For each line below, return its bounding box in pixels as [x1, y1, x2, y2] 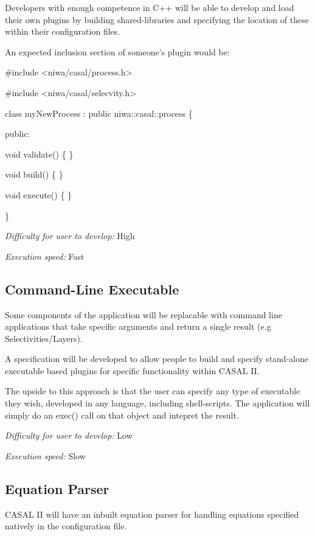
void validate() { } [5, 147, 74, 160]
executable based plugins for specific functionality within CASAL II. [5, 364, 260, 377]
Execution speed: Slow [5, 449, 86, 462]
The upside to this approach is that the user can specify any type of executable [5, 385, 300, 397]
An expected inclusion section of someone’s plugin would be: [5, 45, 230, 58]
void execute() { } [5, 188, 72, 201]
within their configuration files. [5, 25, 120, 38]
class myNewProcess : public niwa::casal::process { [5, 106, 193, 119]
